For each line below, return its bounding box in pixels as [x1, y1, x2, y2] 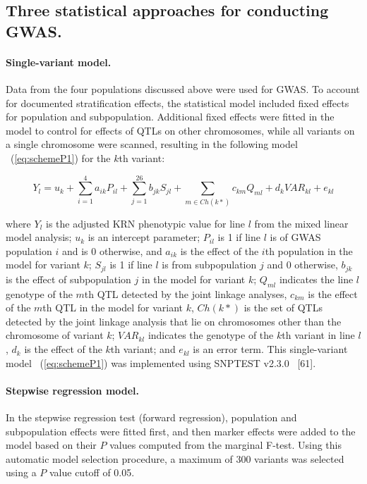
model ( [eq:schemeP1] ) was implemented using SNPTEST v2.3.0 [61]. [6, 355, 316, 370]
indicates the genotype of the [148, 328, 274, 342]
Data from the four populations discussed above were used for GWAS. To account [6, 81, 360, 96]
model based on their [6, 438, 97, 452]
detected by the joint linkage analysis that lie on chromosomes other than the [6, 314, 342, 328]
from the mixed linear [254, 216, 349, 230]
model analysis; [6, 230, 72, 244]
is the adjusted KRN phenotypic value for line [45, 216, 245, 230]
